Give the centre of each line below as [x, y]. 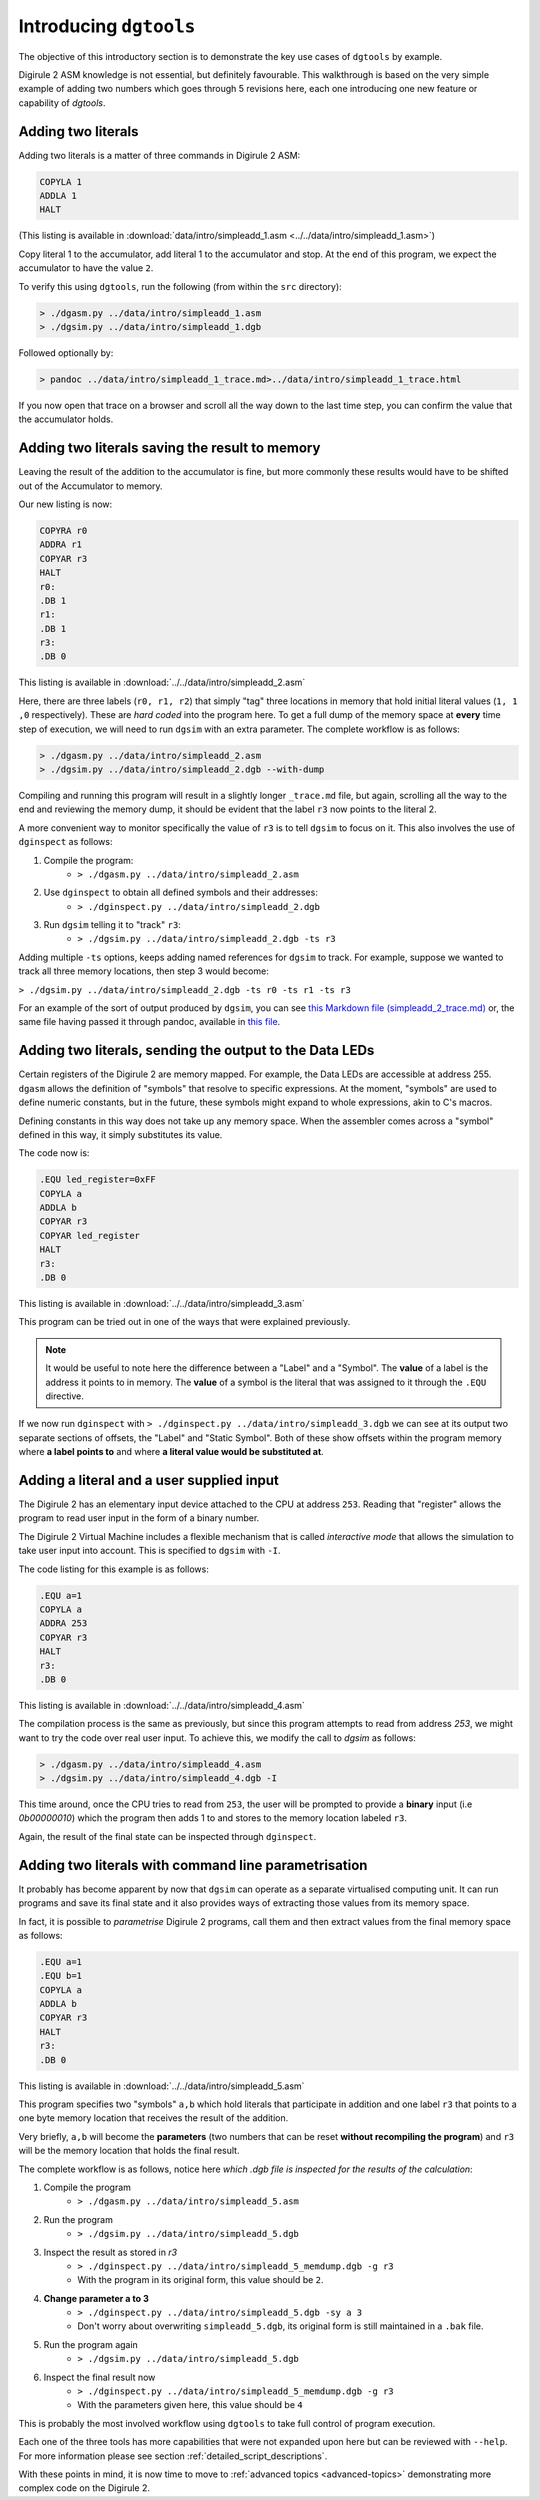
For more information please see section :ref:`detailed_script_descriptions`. [173, 2456]
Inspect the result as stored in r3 [110, 2252]
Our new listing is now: [65, 504]
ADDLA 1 [58, 195]
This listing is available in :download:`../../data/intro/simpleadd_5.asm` [161, 2086]
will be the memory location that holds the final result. [129, 2151]
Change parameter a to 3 [96, 2298]
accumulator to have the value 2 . [86, 268]
